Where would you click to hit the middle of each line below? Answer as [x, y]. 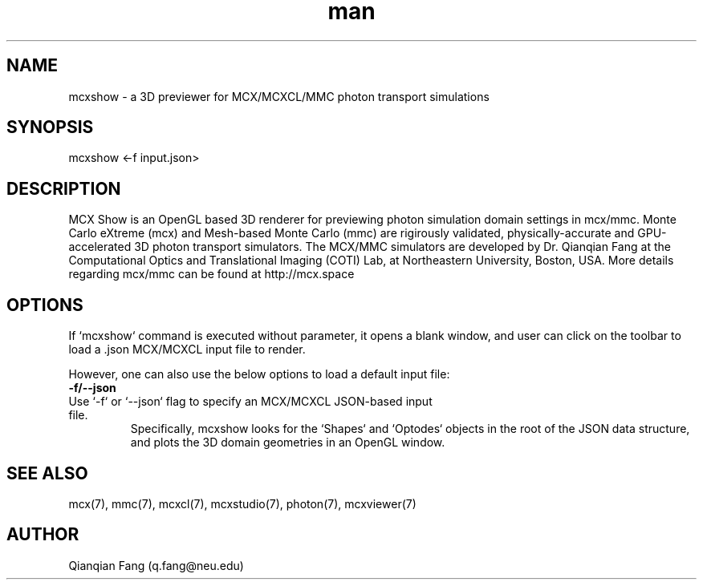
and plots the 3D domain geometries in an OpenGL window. [288, 443]
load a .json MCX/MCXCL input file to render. [187, 350]
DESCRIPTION [64, 188]
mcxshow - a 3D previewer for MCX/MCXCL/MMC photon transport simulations [279, 96]
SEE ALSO [47, 473]
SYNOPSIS [50, 127]
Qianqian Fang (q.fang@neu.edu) [156, 565]
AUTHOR [43, 535]
